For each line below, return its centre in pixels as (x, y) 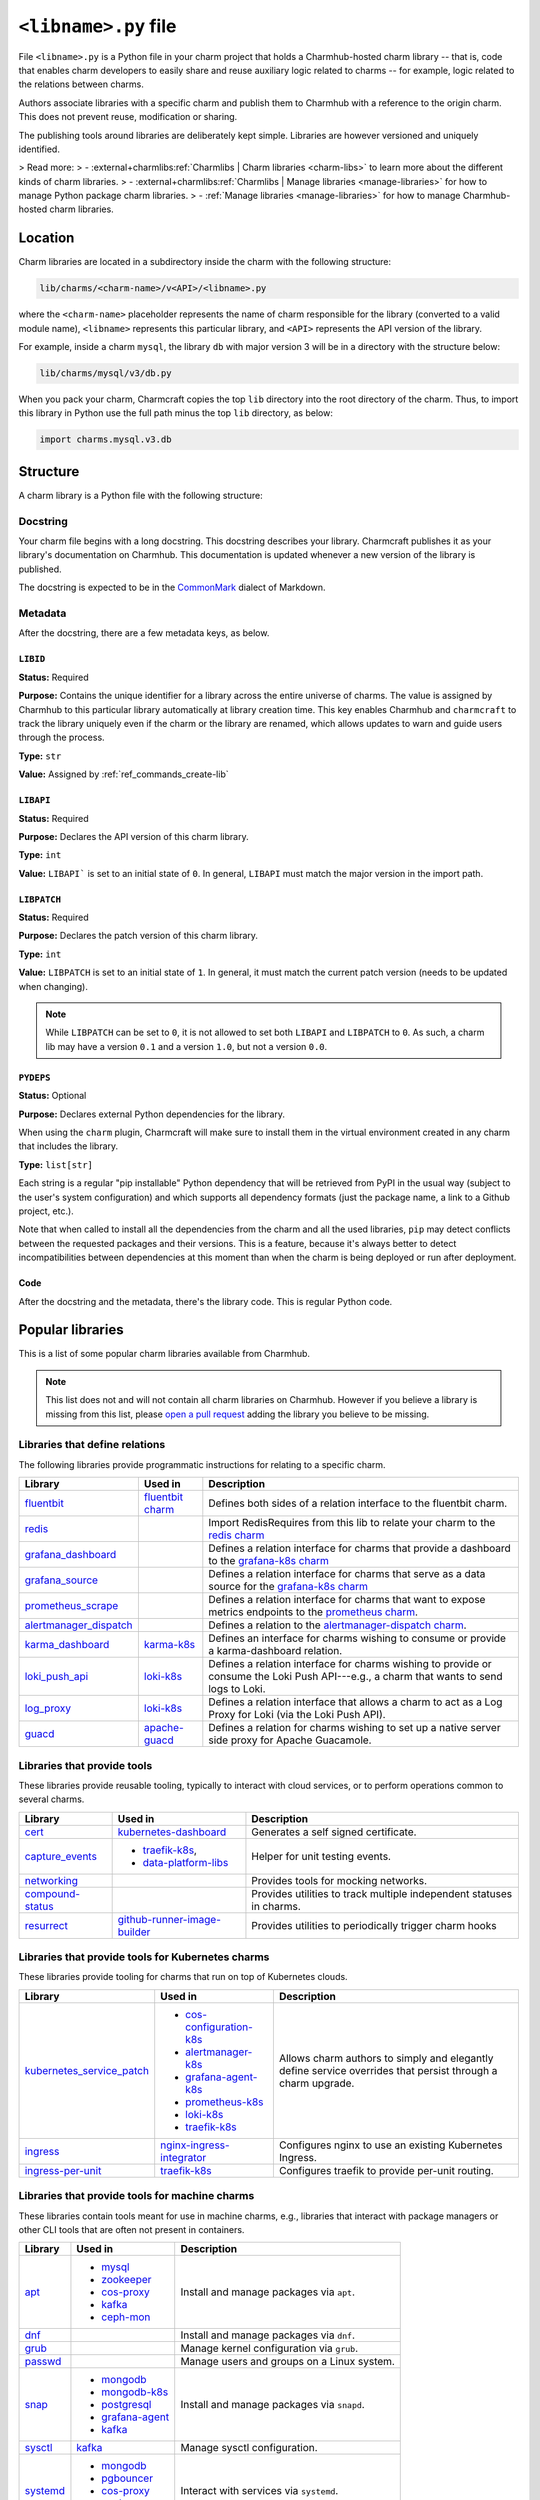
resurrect (46, 1925)
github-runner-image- (169, 1919)
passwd (43, 2362)
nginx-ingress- (195, 2145)
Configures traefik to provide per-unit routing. (386, 2170)
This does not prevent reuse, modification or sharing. (128, 117)
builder (134, 1932)
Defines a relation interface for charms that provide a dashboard (359, 1548)
